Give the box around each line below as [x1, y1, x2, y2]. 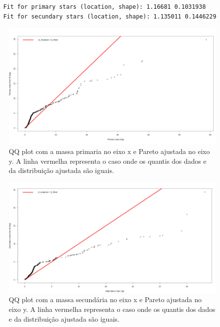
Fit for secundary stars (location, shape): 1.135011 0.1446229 [3, 13, 217, 20]
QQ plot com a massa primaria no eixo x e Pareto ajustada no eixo [9, 146, 210, 156]
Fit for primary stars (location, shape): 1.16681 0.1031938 [3, 3, 206, 10]
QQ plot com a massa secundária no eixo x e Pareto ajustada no [9, 294, 202, 305]
